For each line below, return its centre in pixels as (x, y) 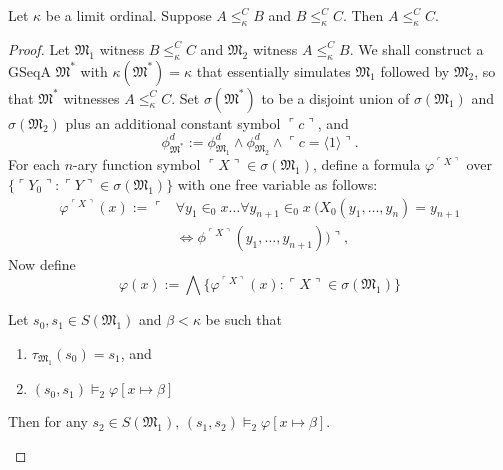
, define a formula (367, 164)
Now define (42, 264)
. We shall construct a (416, 48)
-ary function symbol (137, 164)
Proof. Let (39, 48)
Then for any (48, 421)
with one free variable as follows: (277, 184)
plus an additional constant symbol (173, 122)
